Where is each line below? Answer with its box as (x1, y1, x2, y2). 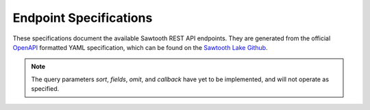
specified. (31, 85, 60, 93)
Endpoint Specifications (12, 10, 153, 25)
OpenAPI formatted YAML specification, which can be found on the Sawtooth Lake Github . (12, 43, 268, 51)
